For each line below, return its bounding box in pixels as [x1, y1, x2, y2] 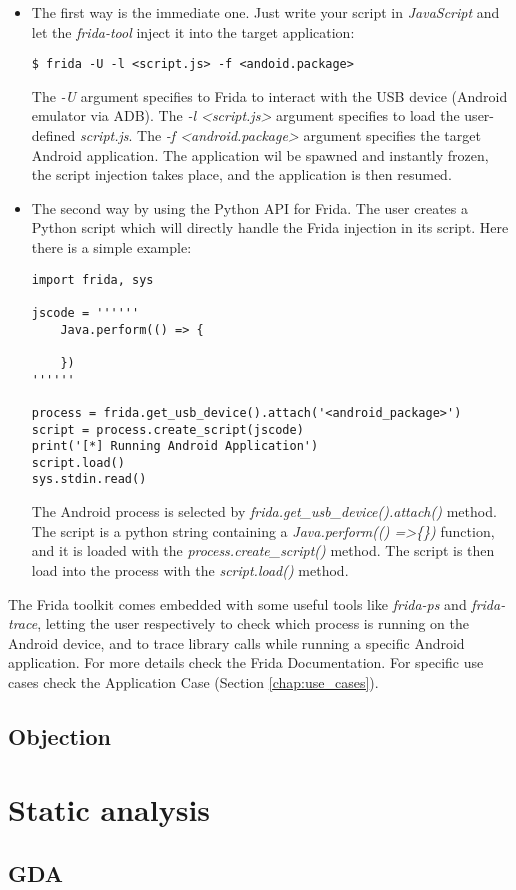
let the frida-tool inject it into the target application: [31, 21, 355, 42]
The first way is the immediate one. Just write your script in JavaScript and [31, 2, 500, 22]
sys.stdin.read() [31, 472, 147, 487]
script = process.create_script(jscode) [31, 422, 304, 437]
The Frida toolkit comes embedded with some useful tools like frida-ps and [8, 593, 467, 614]
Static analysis [8, 789, 211, 830]
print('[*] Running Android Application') [31, 439, 319, 454]
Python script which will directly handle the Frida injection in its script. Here [31, 217, 509, 238]
